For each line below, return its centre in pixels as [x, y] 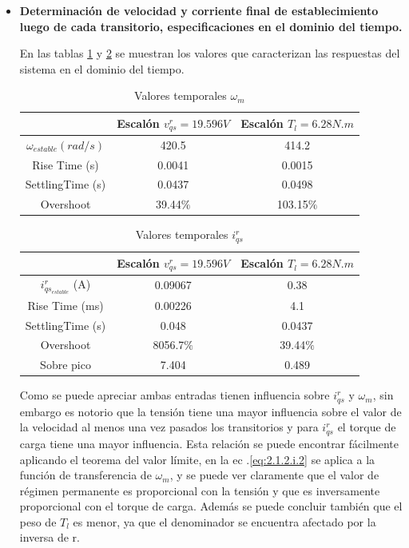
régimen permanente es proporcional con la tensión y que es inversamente [200, 490]
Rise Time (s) [66, 164]
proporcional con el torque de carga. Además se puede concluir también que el [211, 506]
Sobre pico [66, 365]
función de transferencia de [85, 475]
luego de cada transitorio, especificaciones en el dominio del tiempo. [211, 26]
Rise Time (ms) [66, 305]
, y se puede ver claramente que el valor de [274, 475]
